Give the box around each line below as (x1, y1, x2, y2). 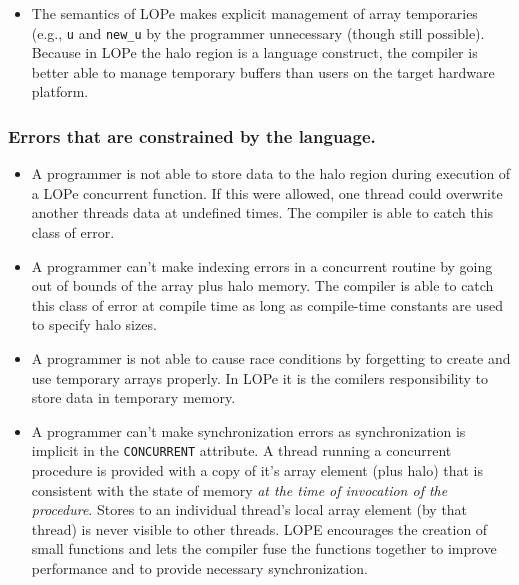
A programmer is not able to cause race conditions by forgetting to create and (31, 348, 511, 368)
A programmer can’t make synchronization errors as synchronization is (31, 420, 466, 441)
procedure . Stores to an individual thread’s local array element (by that (31, 499, 468, 520)
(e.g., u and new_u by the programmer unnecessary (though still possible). (31, 22, 485, 43)
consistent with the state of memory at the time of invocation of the (31, 479, 448, 500)
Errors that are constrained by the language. (8, 123, 376, 148)
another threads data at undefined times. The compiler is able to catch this (31, 202, 494, 223)
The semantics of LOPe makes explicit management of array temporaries (31, 3, 478, 23)
